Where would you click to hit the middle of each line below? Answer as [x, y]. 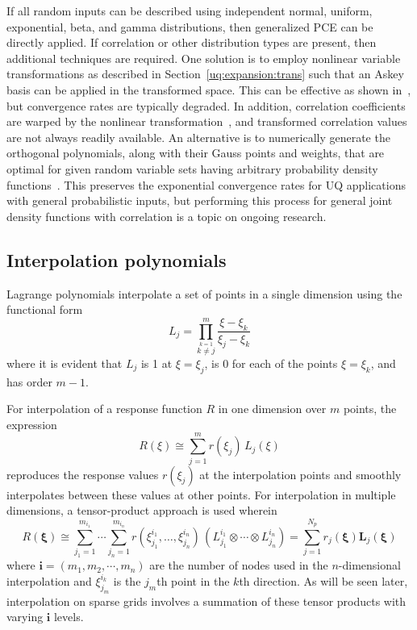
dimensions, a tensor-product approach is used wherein [142, 510]
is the [127, 580]
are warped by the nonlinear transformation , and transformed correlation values [207, 121]
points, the [370, 409]
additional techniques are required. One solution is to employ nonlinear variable [204, 58]
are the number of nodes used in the [239, 565]
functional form [45, 309]
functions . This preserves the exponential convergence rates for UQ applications [206, 184]
